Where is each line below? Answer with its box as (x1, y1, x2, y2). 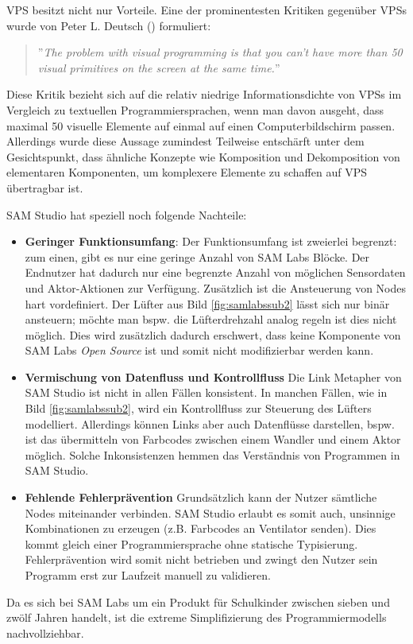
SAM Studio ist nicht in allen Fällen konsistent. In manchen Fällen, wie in (25, 384, 388, 401)
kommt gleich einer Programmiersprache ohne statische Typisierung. (25, 535, 358, 552)
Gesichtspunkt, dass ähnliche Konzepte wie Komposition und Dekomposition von (6, 148, 400, 165)
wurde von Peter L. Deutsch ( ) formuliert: (6, 17, 211, 33)
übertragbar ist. (6, 179, 83, 196)
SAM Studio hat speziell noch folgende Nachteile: (6, 206, 247, 223)
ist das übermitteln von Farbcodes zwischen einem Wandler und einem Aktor (25, 431, 401, 448)
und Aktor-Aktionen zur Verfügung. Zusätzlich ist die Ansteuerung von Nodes (25, 279, 407, 296)
